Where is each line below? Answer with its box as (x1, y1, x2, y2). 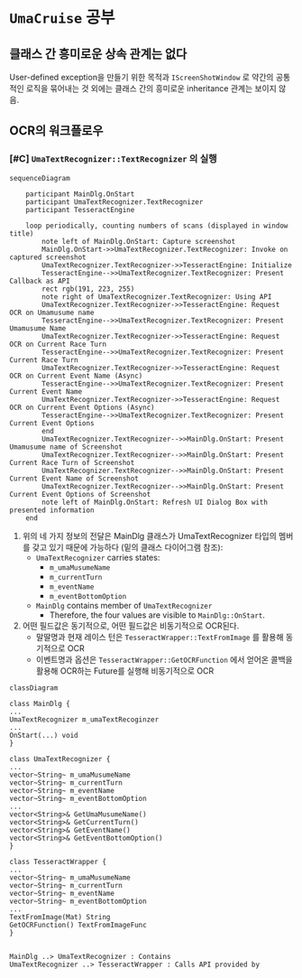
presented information (9, 506, 95, 515)
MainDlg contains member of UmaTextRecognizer (35, 600, 213, 610)
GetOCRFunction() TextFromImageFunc (9, 920, 147, 929)
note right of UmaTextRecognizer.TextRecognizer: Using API (41, 292, 272, 302)
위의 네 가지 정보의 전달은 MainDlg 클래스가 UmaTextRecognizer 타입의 (22, 530, 277, 541)
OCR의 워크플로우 (9, 123, 104, 139)
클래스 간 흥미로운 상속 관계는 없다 (9, 46, 188, 61)
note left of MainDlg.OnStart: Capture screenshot (41, 237, 236, 246)
